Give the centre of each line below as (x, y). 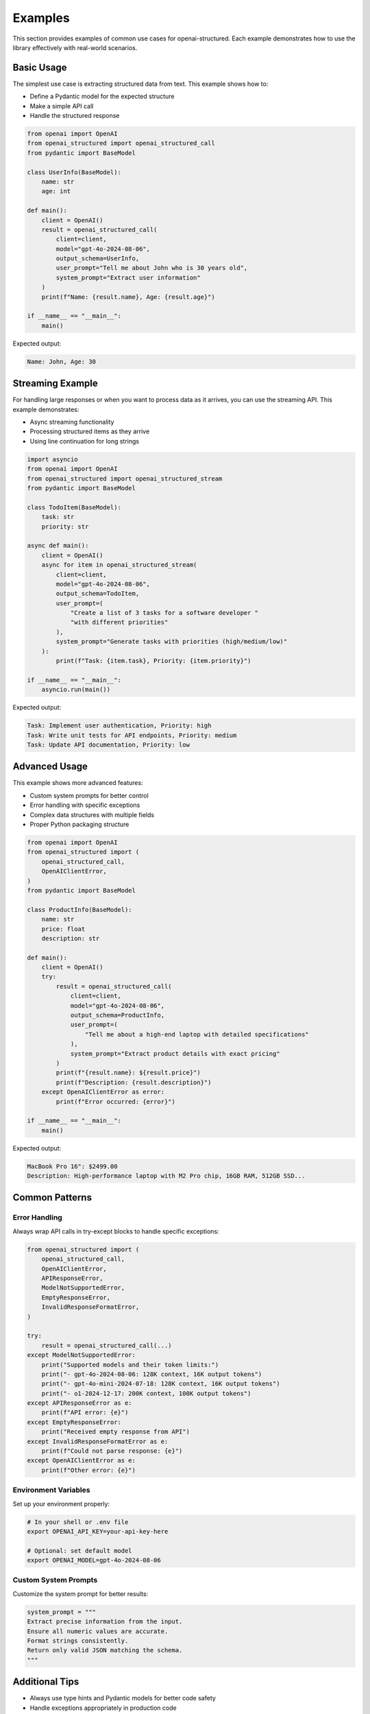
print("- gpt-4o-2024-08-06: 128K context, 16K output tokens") (152, 1374)
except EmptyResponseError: (74, 1422)
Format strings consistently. (78, 1641)
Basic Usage (40, 68)
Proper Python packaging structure (79, 824)
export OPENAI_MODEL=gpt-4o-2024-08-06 (94, 1560)
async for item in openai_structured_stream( (119, 565)
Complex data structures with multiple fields (92, 814)
